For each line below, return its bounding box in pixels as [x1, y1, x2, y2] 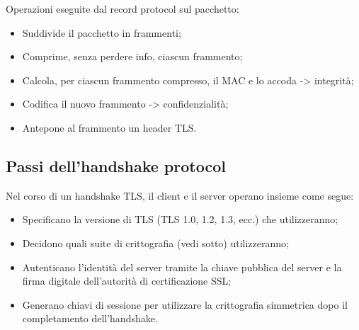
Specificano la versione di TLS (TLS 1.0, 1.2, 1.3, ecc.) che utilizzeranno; [22, 212, 338, 227]
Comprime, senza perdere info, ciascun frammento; [22, 49, 243, 64]
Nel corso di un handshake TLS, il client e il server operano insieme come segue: [6, 188, 354, 203]
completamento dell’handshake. [22, 311, 158, 326]
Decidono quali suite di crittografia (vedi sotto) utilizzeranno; [22, 235, 289, 250]
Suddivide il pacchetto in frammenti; [22, 25, 181, 40]
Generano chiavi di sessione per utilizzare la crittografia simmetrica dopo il [22, 297, 348, 312]
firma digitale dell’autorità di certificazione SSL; [22, 273, 232, 288]
